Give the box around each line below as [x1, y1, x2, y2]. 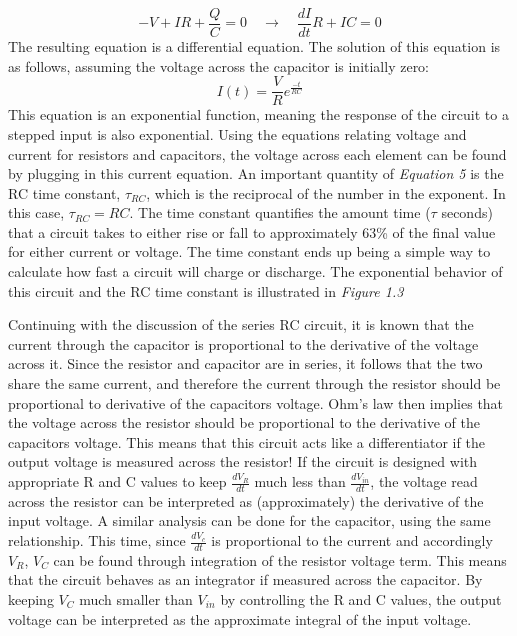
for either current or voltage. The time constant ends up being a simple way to [8, 241, 491, 262]
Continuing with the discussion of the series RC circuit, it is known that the [8, 314, 474, 335]
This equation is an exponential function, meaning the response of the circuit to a [8, 104, 509, 125]
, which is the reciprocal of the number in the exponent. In [146, 182, 506, 203]
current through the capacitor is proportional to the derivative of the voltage [8, 333, 479, 354]
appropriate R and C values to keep [8, 471, 227, 491]
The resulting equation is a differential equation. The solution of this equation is [8, 36, 501, 57]
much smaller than [79, 589, 193, 610]
